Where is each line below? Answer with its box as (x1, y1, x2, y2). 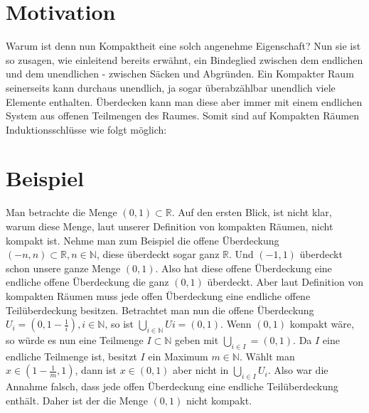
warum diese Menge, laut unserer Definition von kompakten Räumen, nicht (6, 219, 333, 233)
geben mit (175, 332, 219, 347)
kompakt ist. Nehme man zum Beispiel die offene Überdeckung (6, 232, 279, 247)
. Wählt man (239, 348, 295, 363)
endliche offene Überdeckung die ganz (6, 274, 169, 289)
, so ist (105, 316, 134, 331)
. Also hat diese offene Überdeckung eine (155, 260, 332, 275)
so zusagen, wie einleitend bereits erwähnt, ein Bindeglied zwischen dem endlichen (6, 52, 363, 67)
